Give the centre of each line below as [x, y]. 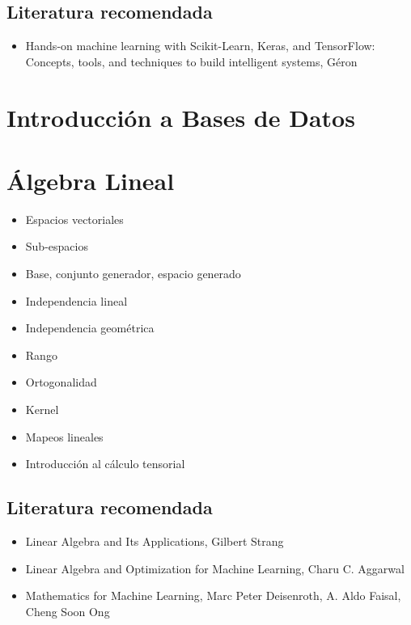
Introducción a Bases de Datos [181, 117]
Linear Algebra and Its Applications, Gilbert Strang [155, 541]
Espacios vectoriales [74, 219]
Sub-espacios [57, 246]
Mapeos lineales [64, 436]
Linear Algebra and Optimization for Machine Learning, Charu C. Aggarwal [215, 568]
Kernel [42, 410]
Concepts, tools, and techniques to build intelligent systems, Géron [191, 61]
